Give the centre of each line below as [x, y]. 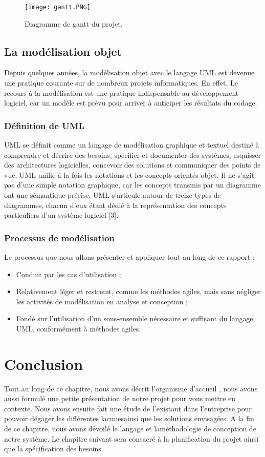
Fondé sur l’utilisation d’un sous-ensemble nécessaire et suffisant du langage [135, 318]
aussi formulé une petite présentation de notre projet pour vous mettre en [120, 398]
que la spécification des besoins [53, 449]
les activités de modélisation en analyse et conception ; [102, 301]
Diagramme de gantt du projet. [74, 23]
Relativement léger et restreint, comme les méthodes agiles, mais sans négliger [138, 291]
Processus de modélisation [59, 237]
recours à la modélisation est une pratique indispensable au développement [122, 92]
